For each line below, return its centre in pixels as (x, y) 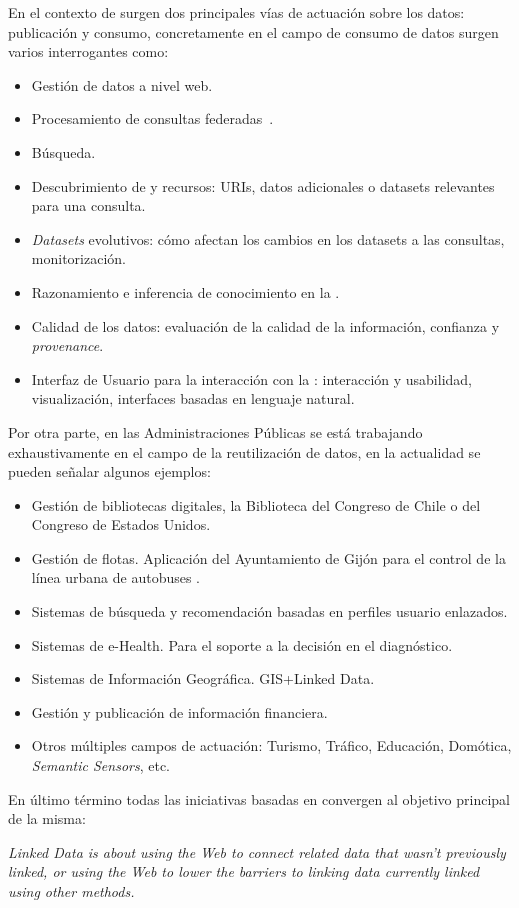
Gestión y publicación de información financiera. (179, 711)
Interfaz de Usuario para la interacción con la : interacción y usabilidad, (251, 378)
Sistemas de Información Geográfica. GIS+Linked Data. (203, 678)
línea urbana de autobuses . (116, 577)
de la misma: (47, 818)
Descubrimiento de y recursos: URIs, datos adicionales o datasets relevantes (263, 185)
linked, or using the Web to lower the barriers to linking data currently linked (244, 871)
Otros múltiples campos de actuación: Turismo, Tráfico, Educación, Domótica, (271, 745)
